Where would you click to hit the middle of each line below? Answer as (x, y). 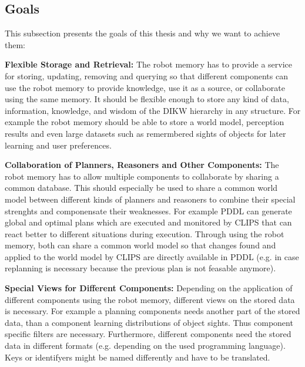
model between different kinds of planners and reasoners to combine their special (150, 199)
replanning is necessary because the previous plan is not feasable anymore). (140, 268)
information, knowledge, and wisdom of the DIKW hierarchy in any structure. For (153, 110)
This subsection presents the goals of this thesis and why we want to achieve (143, 33)
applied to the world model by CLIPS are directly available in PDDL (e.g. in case (152, 256)
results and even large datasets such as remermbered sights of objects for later (145, 133)
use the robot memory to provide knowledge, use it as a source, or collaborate (145, 87)
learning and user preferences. (58, 145)
